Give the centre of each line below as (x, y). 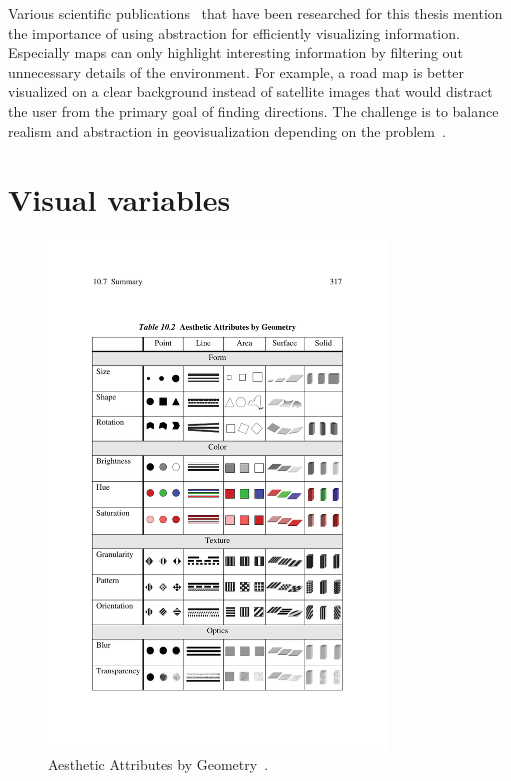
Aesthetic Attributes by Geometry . (158, 764)
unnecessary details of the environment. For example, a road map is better (236, 71)
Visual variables (119, 199)
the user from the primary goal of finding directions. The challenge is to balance (253, 110)
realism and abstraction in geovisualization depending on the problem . (227, 130)
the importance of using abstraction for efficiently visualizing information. (234, 32)
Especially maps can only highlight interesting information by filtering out (235, 52)
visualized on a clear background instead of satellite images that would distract (250, 91)
